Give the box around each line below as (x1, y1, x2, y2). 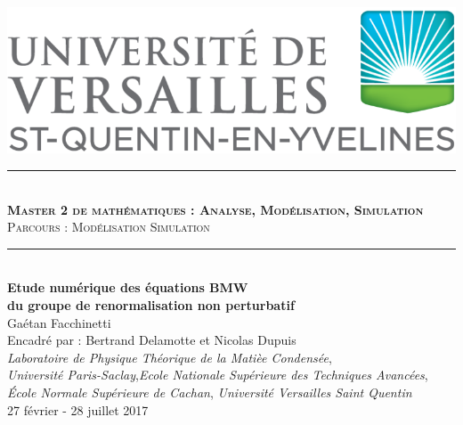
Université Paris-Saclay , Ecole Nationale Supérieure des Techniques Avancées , (7, 365, 428, 384)
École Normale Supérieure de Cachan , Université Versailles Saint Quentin (7, 382, 412, 401)
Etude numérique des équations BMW (7, 278, 248, 297)
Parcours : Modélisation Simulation (7, 217, 210, 236)
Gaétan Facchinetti (7, 313, 111, 331)
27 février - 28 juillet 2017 (7, 400, 149, 419)
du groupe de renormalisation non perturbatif (7, 295, 295, 314)
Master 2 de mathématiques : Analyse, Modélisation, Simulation (7, 200, 424, 218)
